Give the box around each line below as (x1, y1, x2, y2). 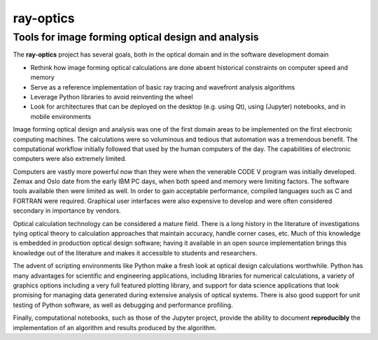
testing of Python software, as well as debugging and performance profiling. (13, 301, 234, 309)
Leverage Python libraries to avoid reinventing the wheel (30, 92, 193, 101)
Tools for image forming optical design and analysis (13, 31, 259, 43)
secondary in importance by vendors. (13, 206, 122, 215)
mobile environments (30, 112, 91, 120)
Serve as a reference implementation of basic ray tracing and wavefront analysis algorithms (30, 83, 295, 91)
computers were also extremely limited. (13, 155, 127, 163)
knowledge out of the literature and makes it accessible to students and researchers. (13, 248, 258, 257)
